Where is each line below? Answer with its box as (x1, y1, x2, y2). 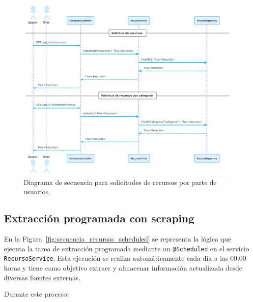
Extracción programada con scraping (4, 211, 195, 226)
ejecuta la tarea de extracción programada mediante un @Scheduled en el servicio (4, 243, 249, 253)
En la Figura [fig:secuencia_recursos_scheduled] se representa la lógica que (4, 234, 231, 244)
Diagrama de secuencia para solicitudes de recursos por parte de (24, 177, 217, 187)
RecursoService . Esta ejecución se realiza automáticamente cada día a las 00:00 (4, 253, 246, 263)
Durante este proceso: (4, 289, 69, 299)
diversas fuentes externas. (4, 272, 81, 282)
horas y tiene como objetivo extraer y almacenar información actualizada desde (4, 263, 242, 273)
